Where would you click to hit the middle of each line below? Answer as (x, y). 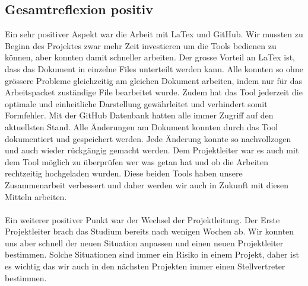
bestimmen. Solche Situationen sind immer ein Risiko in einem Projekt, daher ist (152, 254)
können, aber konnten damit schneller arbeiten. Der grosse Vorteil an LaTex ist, (150, 57)
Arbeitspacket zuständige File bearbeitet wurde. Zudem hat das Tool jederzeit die (154, 92)
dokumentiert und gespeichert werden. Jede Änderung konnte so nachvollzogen (148, 138)
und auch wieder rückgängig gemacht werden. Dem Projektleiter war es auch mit (152, 150)
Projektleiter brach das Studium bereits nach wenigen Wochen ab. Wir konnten (150, 231)
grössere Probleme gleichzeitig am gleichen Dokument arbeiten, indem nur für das (153, 80)
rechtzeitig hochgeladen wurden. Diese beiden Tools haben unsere (124, 173)
